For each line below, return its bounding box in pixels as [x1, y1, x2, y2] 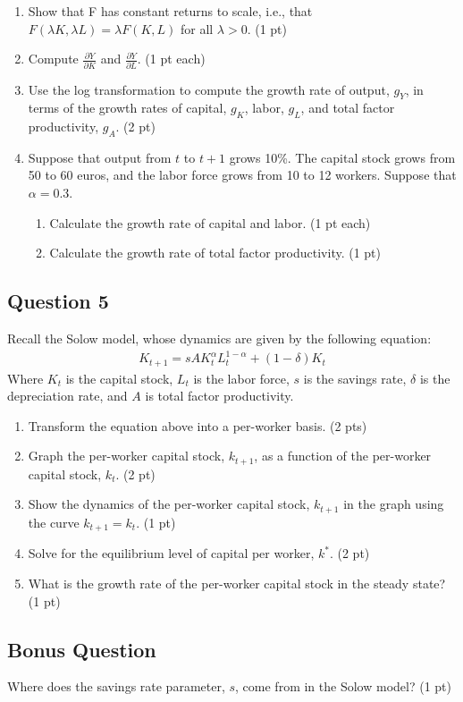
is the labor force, [193, 368, 290, 387]
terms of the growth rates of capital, [28, 98, 227, 117]
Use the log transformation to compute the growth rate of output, [28, 80, 390, 98]
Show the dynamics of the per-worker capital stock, [28, 495, 310, 513]
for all [180, 19, 214, 38]
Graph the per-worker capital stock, [28, 446, 225, 465]
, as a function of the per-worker [254, 446, 432, 465]
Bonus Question [7, 635, 156, 663]
